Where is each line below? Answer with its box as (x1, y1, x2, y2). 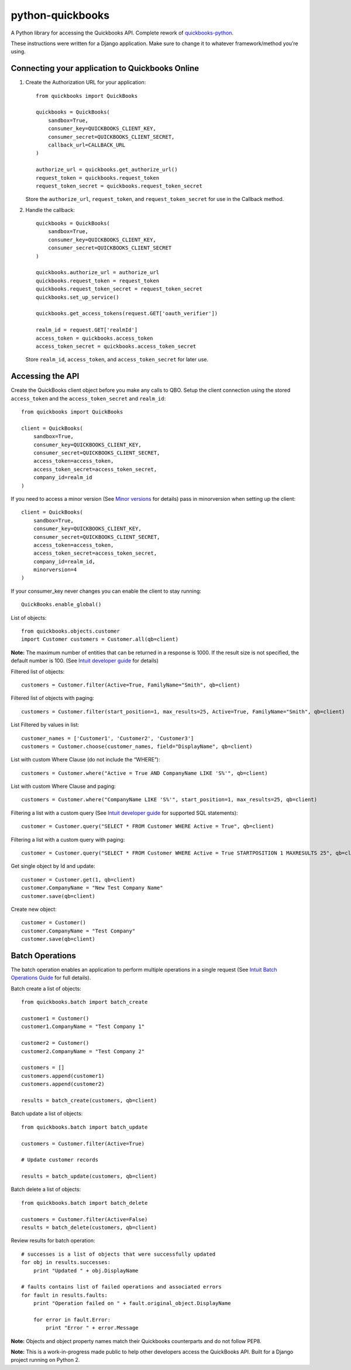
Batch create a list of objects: (11, 985, 81, 992)
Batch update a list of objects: (11, 1110, 83, 1117)
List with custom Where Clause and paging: (11, 783, 116, 790)
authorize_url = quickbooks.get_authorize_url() (36, 166, 178, 173)
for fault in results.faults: (21, 1292, 108, 1299)
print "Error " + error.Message (46, 1324, 139, 1331)
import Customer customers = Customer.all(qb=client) (21, 636, 178, 643)
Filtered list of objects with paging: (11, 695, 95, 702)
